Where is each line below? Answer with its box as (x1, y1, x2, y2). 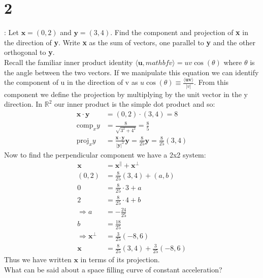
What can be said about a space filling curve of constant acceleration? (4, 264, 222, 274)
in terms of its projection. (80, 254, 160, 265)
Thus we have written (4, 254, 72, 265)
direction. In (4, 99, 43, 109)
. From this (194, 77, 229, 87)
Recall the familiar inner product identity (4, 56, 133, 67)
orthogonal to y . (4, 47, 55, 57)
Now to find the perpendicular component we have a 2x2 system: (4, 149, 206, 160)
